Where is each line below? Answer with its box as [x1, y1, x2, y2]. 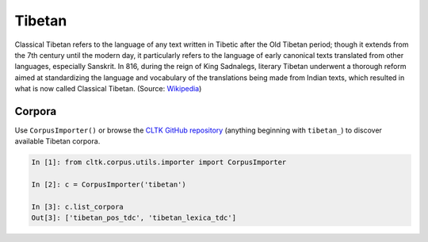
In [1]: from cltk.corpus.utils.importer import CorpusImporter [31, 158, 287, 167]
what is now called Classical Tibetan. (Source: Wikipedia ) [14, 84, 202, 94]
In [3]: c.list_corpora [31, 202, 124, 211]
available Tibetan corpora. [14, 136, 101, 146]
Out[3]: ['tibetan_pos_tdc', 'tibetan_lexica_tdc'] [31, 213, 237, 222]
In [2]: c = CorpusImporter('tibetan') [31, 180, 186, 190]
